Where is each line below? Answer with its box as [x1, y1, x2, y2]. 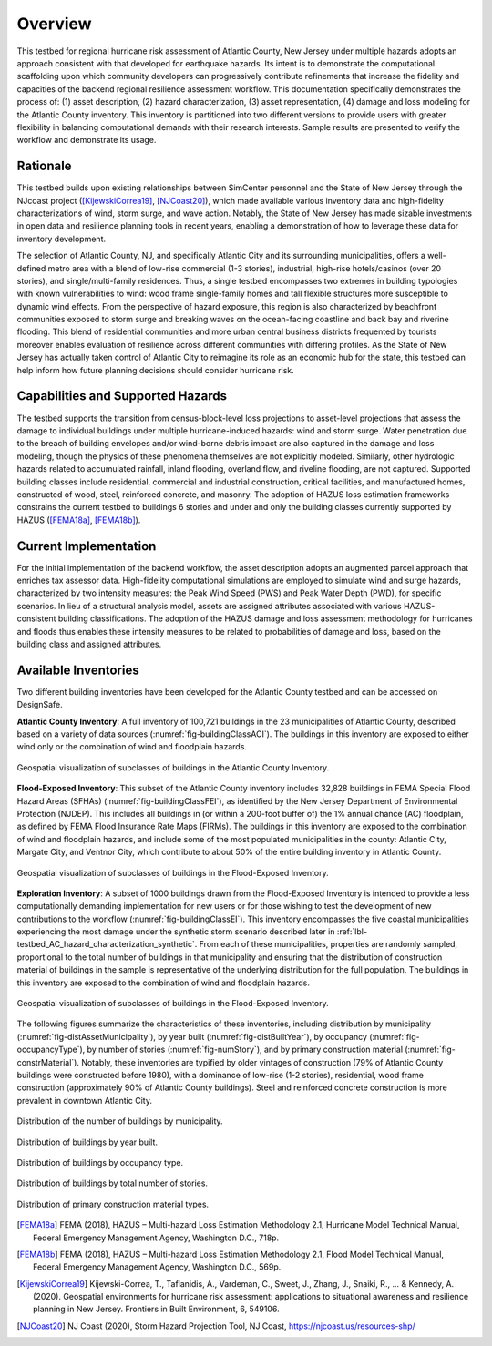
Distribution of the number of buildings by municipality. [16, 1116, 223, 1127]
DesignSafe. [16, 699, 63, 710]
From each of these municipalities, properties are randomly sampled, [199, 939, 458, 950]
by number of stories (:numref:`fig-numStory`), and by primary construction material [87, 1044, 404, 1055]
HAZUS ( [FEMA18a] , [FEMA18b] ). [16, 515, 141, 525]
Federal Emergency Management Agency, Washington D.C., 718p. [33, 1232, 280, 1243]
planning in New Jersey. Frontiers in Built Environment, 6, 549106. [33, 1303, 280, 1315]
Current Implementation [16, 538, 157, 554]
